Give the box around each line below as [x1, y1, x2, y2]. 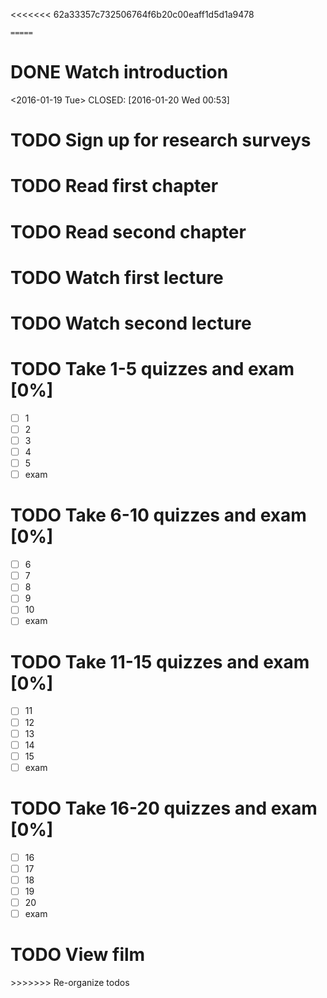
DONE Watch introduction [10, 61, 229, 84]
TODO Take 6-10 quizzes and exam [10, 504, 307, 527]
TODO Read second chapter [10, 220, 247, 243]
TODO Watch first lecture [10, 266, 224, 289]
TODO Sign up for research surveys [10, 129, 312, 152]
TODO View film [10, 944, 146, 966]
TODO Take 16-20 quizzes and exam [10, 797, 318, 819]
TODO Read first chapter [10, 175, 219, 198]
